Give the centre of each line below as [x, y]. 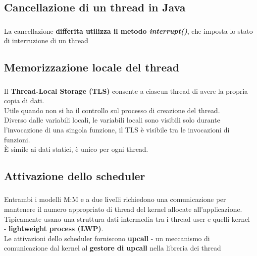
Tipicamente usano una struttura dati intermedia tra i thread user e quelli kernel [127, 219]
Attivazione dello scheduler [75, 176]
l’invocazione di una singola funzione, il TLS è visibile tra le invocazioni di [117, 129]
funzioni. [17, 139]
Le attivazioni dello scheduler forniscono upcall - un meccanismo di [107, 238]
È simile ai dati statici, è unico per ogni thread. [76, 149]
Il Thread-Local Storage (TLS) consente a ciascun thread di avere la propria [126, 91]
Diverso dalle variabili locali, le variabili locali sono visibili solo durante [112, 120]
